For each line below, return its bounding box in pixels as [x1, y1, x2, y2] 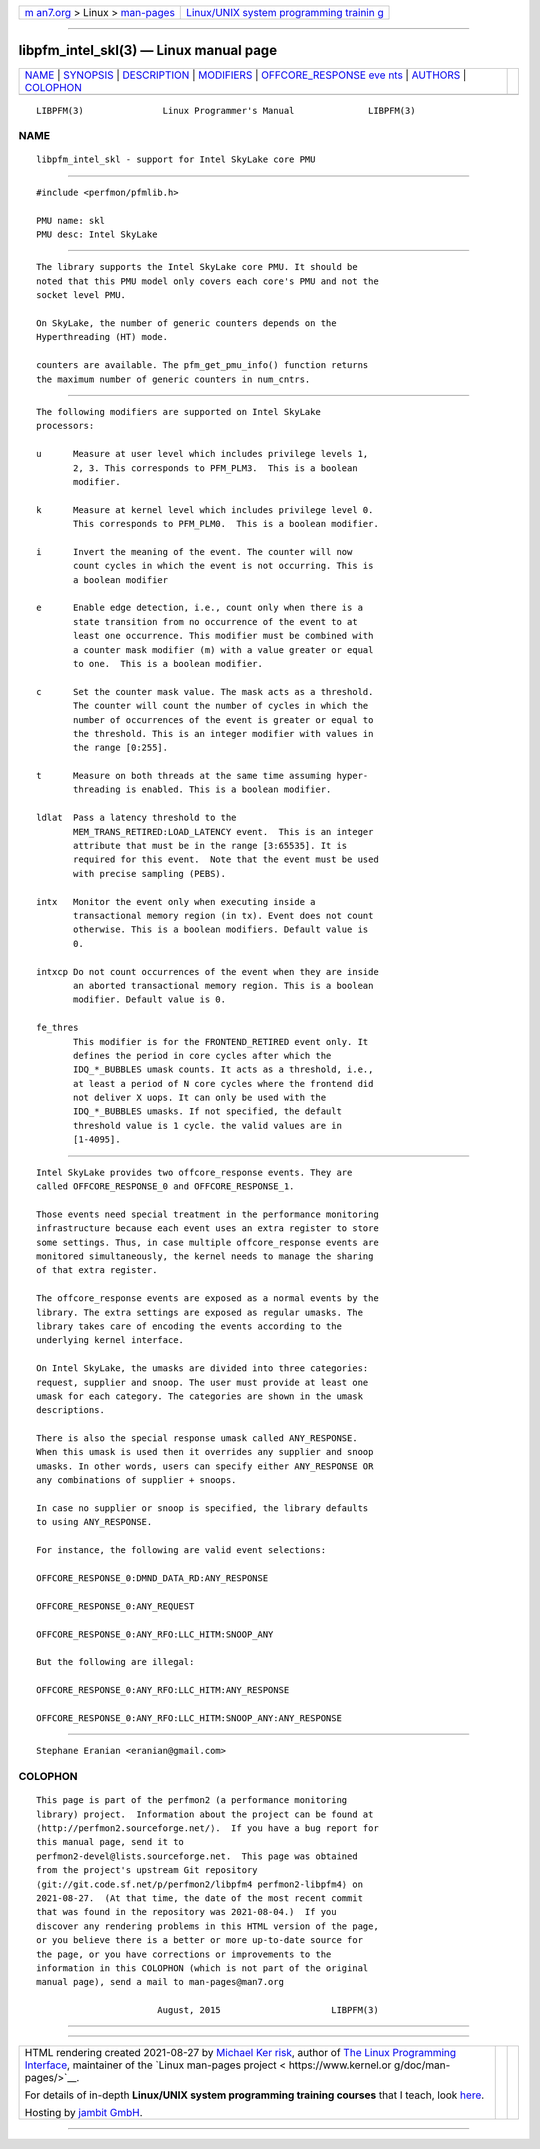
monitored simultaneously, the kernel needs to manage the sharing [36, 1250, 374, 1262]
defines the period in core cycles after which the [73, 1050, 332, 1061]
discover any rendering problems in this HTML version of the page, [36, 1920, 379, 1932]
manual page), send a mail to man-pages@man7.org [36, 1976, 285, 1988]
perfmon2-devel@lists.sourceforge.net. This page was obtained [36, 1850, 359, 1862]
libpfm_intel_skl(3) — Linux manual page [18, 42, 278, 59]
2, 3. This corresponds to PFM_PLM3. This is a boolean [73, 462, 359, 474]
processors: [36, 420, 95, 432]
